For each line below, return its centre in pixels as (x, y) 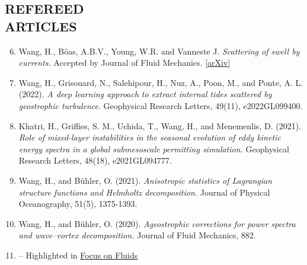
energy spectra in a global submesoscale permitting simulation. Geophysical (154, 149)
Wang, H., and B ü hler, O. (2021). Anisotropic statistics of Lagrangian (145, 180)
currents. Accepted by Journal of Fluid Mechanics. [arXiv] (124, 63)
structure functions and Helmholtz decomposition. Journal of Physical (144, 192)
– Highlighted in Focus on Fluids (78, 255)
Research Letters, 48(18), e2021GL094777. (95, 160)
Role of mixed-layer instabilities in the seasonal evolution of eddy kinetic (150, 137)
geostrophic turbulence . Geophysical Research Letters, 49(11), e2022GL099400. (161, 105)
